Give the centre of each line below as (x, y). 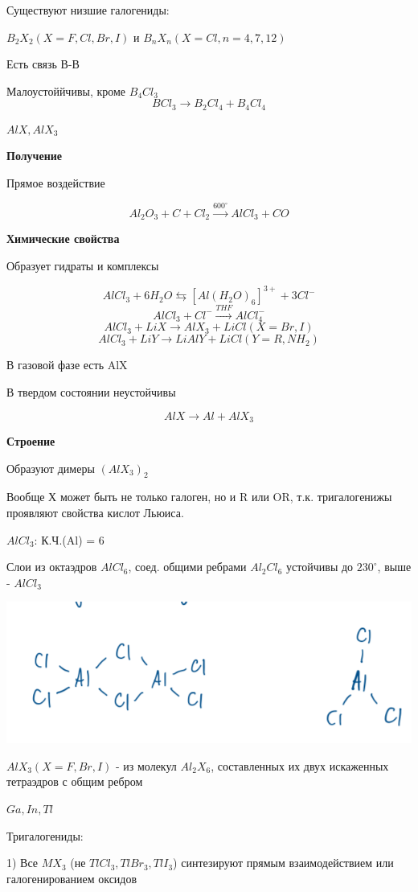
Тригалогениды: (45, 835)
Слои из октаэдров (52, 567)
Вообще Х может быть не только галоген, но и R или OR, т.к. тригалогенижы (199, 497)
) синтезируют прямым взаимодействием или (283, 863)
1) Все (23, 863)
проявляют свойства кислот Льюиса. (95, 512)
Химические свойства (63, 238)
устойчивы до (320, 567)
